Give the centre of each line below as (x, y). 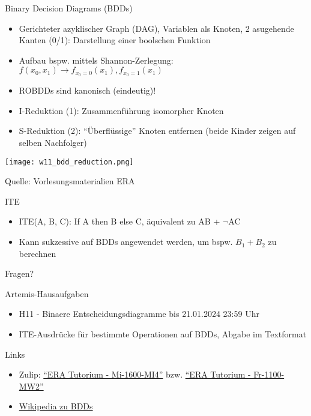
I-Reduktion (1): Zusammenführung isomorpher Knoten (121, 110)
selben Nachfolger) (53, 143)
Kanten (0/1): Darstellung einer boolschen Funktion (115, 40)
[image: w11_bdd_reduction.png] (69, 162)
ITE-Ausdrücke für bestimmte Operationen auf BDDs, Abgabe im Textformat (163, 334)
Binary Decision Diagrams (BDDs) (69, 8)
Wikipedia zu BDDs (56, 406)
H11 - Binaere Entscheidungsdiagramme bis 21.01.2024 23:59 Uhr (139, 314)
